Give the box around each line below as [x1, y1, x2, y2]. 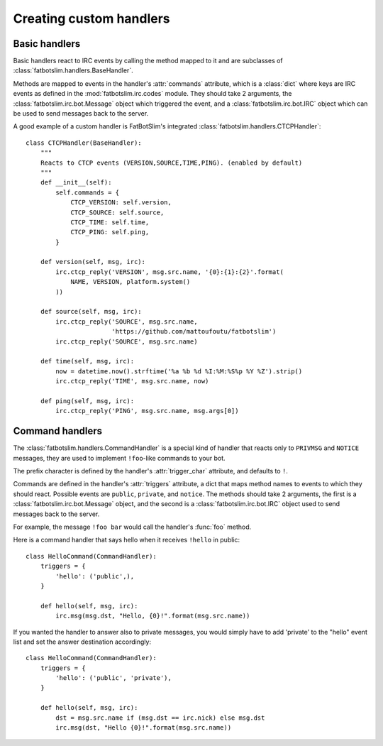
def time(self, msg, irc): [40, 357, 135, 366]
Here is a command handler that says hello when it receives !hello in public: [13, 536, 240, 544]
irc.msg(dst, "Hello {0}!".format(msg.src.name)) [55, 724, 232, 732]
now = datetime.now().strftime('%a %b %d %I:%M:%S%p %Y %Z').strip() [55, 367, 303, 375]
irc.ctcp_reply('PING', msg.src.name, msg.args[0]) [55, 407, 239, 415]
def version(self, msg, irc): [40, 258, 145, 266]
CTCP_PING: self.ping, [70, 228, 150, 236]
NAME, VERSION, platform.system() [70, 278, 191, 286]
